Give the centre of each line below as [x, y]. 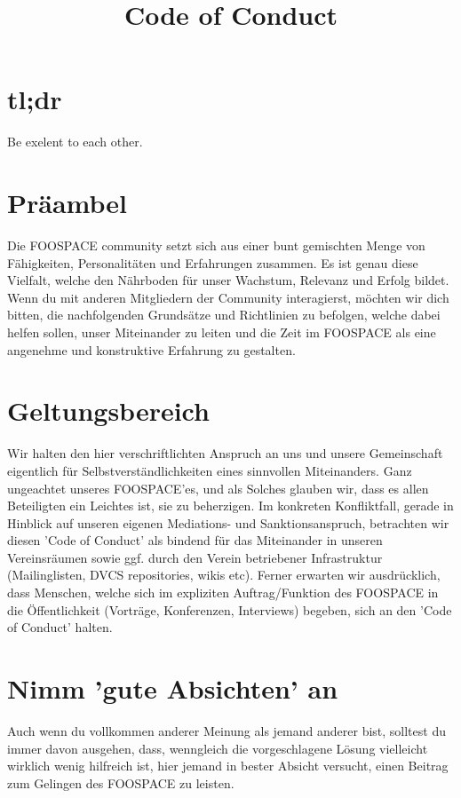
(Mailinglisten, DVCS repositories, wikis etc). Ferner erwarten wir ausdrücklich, [224, 575]
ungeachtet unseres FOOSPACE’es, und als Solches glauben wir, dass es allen [218, 488]
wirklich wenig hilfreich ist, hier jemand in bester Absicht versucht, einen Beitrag [228, 766]
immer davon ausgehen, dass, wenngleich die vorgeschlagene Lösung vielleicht [218, 748]
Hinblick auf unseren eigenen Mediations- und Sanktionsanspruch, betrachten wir [228, 522]
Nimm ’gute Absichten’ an [173, 688]
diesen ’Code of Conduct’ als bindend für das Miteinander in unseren [195, 540]
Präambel [67, 203]
